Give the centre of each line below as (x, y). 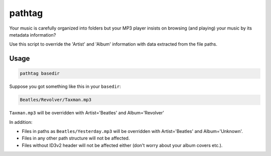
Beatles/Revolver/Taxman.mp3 (56, 100)
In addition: (21, 122)
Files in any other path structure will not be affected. (76, 138)
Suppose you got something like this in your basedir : (65, 87)
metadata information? (33, 35)
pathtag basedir (40, 73)
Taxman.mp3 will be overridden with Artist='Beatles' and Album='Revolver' (87, 113)
